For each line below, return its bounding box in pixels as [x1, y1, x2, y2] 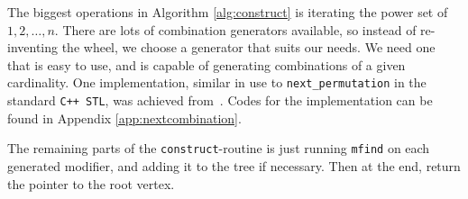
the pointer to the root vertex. [7, 174, 175, 193]
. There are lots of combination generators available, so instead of [54, 20, 417, 39]
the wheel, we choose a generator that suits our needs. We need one [61, 38, 436, 57]
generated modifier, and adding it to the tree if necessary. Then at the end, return [7, 156, 461, 175]
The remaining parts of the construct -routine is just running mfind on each [7, 139, 430, 158]
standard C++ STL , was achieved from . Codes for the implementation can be [7, 91, 433, 110]
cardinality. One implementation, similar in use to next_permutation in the [7, 73, 427, 92]
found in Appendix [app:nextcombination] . [7, 108, 242, 127]
